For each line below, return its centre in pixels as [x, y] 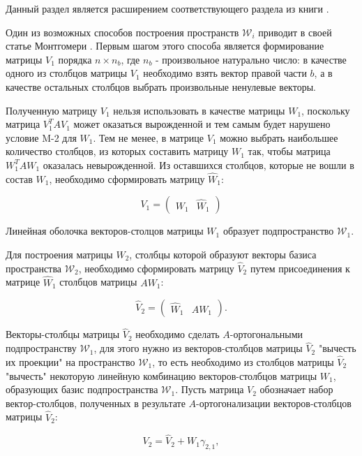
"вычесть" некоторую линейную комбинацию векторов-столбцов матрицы [161, 375]
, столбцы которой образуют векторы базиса [223, 254]
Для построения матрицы [59, 254]
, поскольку [326, 110]
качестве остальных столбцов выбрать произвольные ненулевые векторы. [161, 86]
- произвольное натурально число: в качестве [251, 59]
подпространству [41, 348]
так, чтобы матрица [289, 151]
